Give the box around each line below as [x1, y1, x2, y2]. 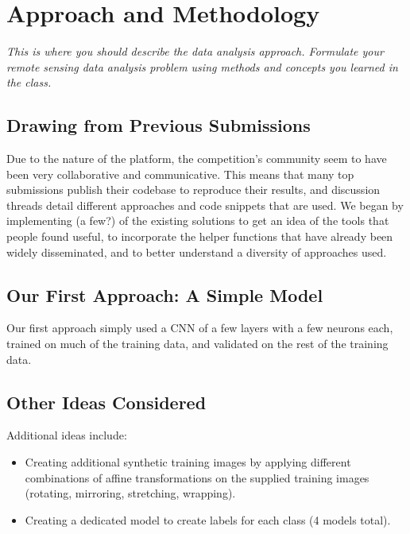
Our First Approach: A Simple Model [6, 282, 323, 307]
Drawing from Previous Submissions [6, 113, 311, 137]
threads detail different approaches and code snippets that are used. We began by [6, 196, 404, 213]
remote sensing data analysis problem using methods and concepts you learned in [6, 58, 398, 75]
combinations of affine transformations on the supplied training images [25, 469, 369, 486]
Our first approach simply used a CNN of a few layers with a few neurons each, [6, 319, 393, 336]
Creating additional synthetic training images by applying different [25, 454, 351, 470]
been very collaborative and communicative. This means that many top [6, 165, 354, 182]
